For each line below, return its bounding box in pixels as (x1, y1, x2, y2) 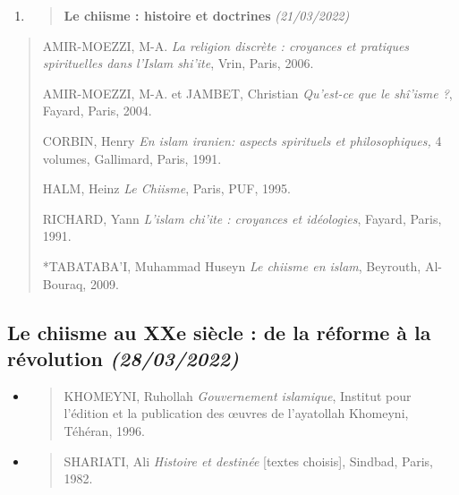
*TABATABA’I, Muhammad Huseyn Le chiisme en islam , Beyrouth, (42, 256, 421, 275)
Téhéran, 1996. (64, 421, 145, 440)
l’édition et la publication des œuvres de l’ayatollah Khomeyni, (64, 404, 409, 422)
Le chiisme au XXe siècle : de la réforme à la (7, 318, 431, 346)
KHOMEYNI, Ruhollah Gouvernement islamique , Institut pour (64, 386, 412, 405)
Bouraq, (42, 274, 87, 293)
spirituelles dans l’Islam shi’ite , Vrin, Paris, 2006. (42, 54, 314, 73)
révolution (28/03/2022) (7, 344, 239, 371)
